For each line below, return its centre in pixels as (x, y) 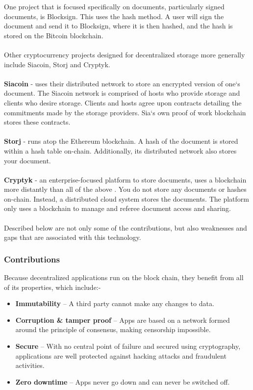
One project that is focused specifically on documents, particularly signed (114, 6)
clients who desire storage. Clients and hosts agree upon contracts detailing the (123, 102)
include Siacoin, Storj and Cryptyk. (57, 64)
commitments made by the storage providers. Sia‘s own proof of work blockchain (125, 112)
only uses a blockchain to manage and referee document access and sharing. (117, 208)
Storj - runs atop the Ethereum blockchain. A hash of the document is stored (121, 141)
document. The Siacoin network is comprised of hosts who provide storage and (122, 93)
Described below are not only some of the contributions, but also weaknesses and (126, 227)
